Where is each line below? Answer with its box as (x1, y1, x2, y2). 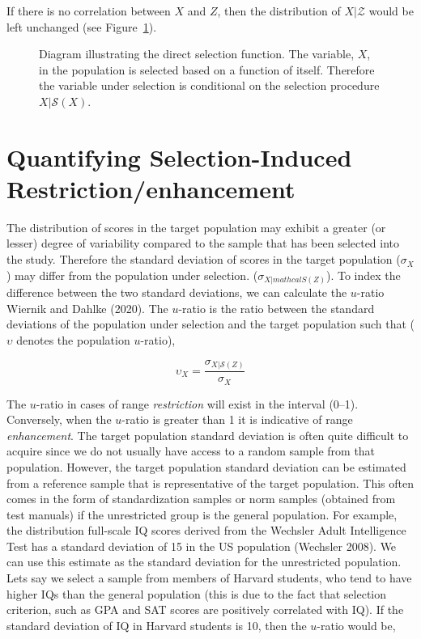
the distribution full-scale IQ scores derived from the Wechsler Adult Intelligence (6, 522, 406, 539)
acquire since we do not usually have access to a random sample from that (6, 442, 376, 459)
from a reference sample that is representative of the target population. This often (6, 474, 414, 491)
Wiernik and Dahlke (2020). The (6, 299, 168, 316)
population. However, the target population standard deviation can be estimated (6, 458, 406, 475)
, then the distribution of (217, 2, 341, 19)
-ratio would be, (317, 616, 396, 633)
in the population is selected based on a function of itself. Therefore (39, 61, 375, 78)
